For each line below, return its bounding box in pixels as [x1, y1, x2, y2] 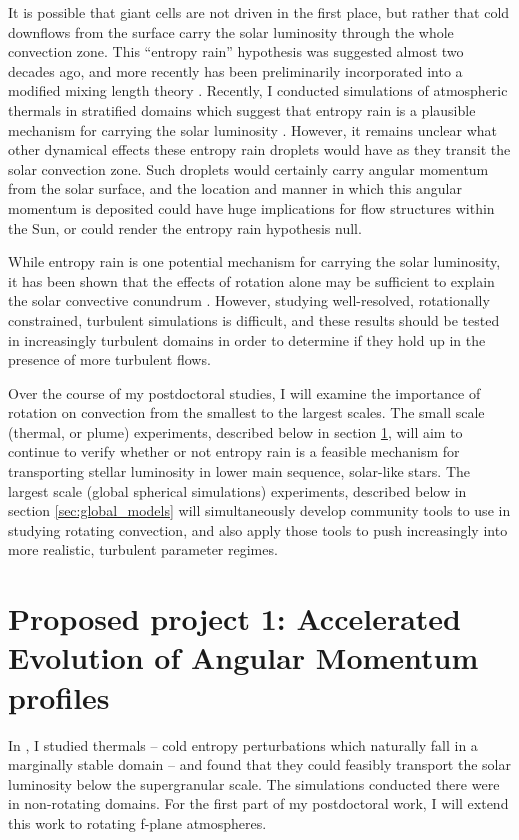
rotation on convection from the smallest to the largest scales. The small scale [8, 402, 485, 423]
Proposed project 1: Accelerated [8, 598, 461, 639]
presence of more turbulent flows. [8, 349, 211, 370]
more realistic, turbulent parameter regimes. [8, 539, 278, 560]
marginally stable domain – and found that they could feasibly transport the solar [8, 754, 511, 775]
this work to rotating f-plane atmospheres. [8, 812, 267, 833]
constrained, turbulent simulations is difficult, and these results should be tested [8, 309, 500, 330]
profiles [8, 676, 110, 717]
